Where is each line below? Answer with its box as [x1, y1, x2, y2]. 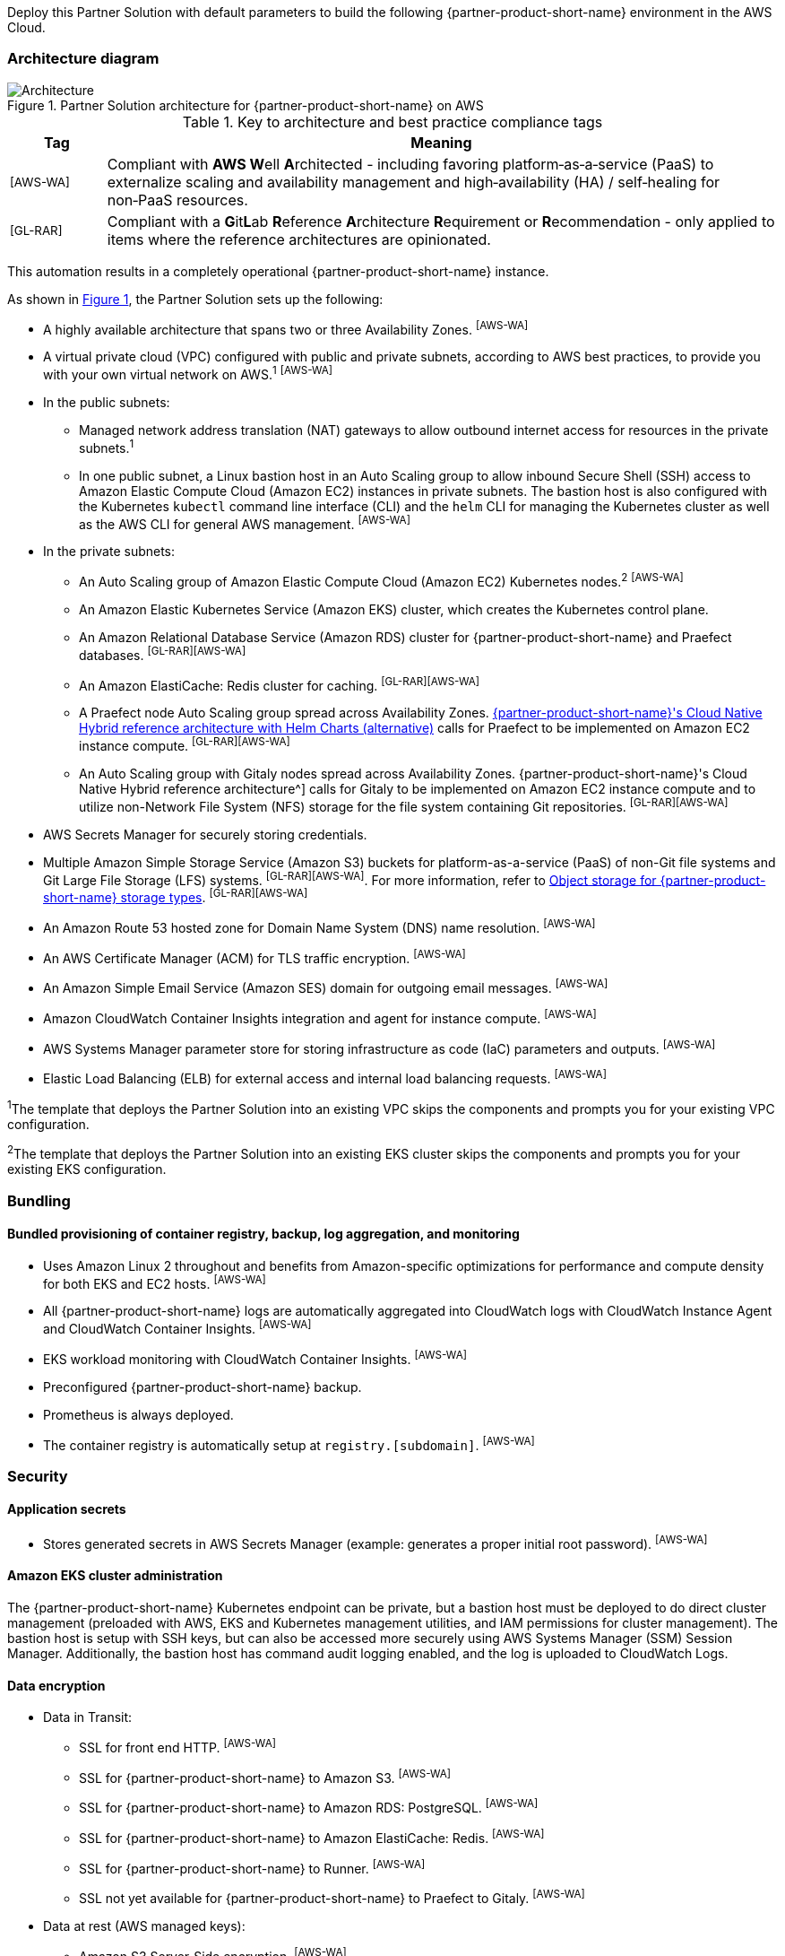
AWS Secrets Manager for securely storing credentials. [43, 826, 367, 842]
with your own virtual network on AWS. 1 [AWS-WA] [43, 364, 333, 383]
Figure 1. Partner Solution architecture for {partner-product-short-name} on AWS [7, 97, 484, 113]
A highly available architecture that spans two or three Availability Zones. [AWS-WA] [43, 318, 529, 337]
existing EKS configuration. [7, 1161, 167, 1178]
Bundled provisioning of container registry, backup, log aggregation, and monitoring [7, 1226, 520, 1242]
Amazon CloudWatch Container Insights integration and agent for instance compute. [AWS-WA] [43, 1007, 597, 1026]
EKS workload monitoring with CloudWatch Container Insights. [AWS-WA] [43, 1349, 467, 1367]
